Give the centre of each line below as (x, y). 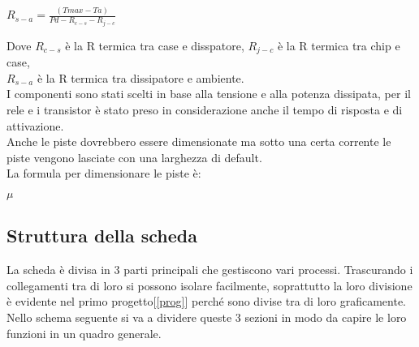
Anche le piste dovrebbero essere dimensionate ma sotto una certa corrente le (199, 141)
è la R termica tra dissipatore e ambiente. (140, 77)
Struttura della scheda (102, 236)
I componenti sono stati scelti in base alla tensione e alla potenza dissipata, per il (209, 94)
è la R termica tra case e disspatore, (155, 45)
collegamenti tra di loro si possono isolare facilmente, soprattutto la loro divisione (209, 285)
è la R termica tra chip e (339, 45)
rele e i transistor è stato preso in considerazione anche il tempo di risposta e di (205, 110)
